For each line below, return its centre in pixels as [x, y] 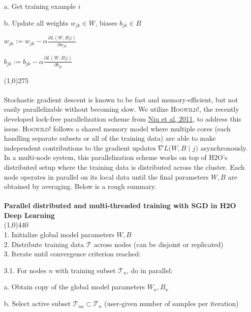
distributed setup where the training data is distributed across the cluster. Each [125, 167]
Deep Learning [30, 215]
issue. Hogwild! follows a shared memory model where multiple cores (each [117, 128]
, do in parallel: [150, 270]
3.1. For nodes [25, 270]
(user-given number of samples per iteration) [171, 303]
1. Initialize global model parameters [59, 234]
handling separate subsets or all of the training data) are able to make [110, 138]
